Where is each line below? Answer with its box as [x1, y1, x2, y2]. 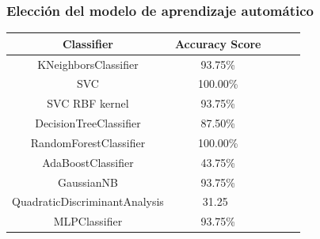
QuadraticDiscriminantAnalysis [12, 193, 164, 210]
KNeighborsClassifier [37, 55, 139, 72]
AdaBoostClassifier [42, 154, 134, 170]
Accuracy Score [174, 35, 261, 51]
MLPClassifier [53, 213, 123, 230]
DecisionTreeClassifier [35, 115, 141, 131]
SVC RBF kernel [47, 95, 129, 112]
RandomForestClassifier [30, 134, 146, 150]
